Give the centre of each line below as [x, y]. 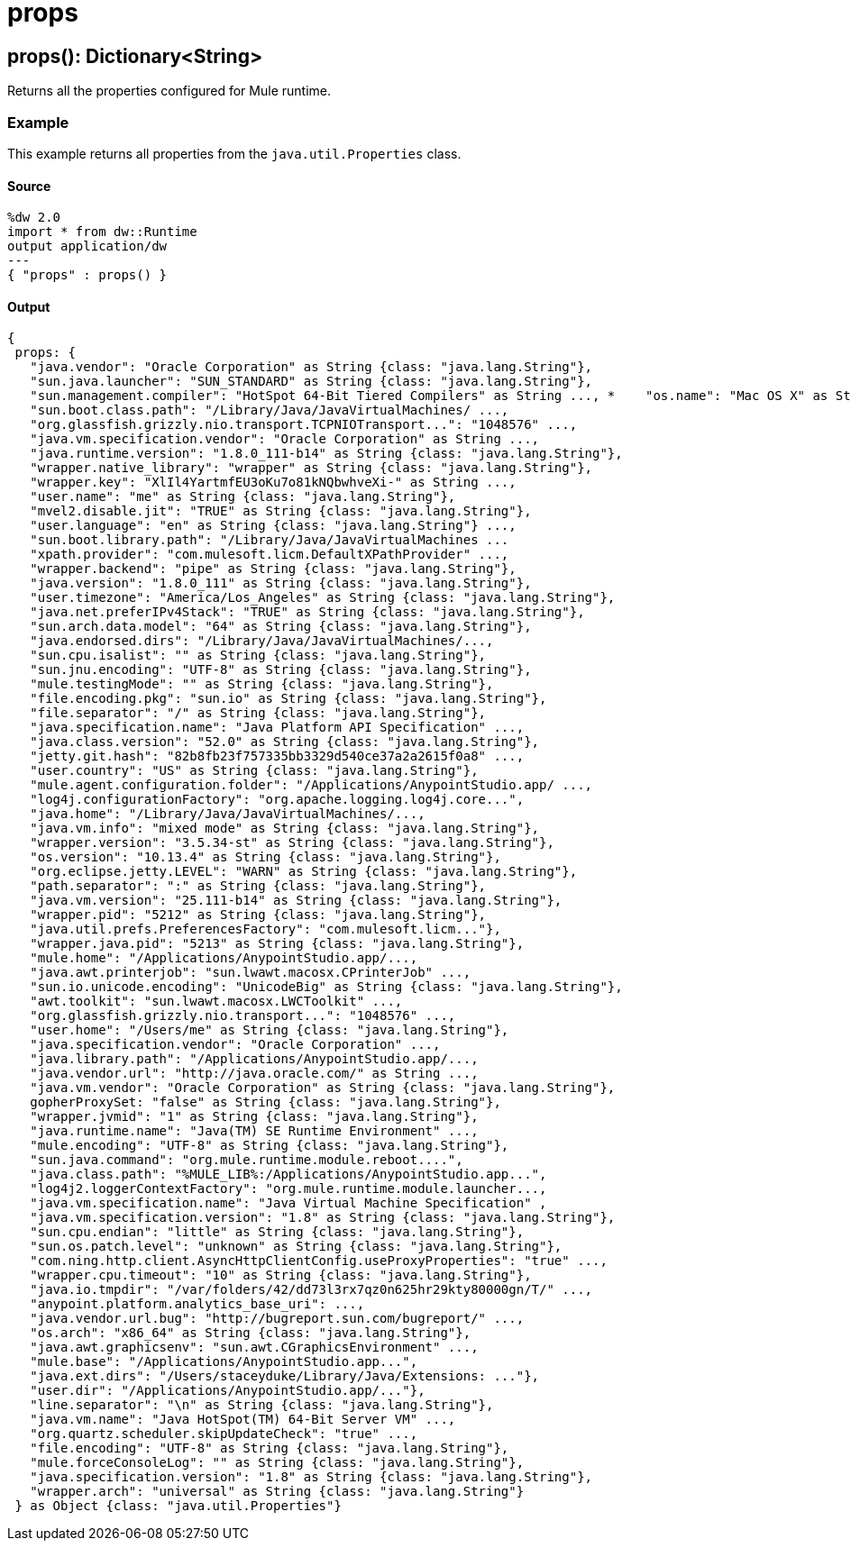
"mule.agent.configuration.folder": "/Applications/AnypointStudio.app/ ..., [311, 785]
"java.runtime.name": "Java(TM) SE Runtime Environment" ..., [254, 1131]
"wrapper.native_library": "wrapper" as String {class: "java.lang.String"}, [311, 468]
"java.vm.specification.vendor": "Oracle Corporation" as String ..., [285, 439]
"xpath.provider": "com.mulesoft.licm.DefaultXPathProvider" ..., [270, 555]
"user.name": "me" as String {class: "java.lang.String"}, [243, 497]
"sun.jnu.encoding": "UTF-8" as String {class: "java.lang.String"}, [281, 670]
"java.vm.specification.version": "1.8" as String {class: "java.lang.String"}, [323, 1218]
